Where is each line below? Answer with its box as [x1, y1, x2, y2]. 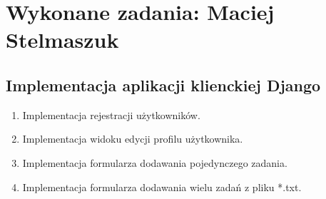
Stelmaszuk [6, 25, 119, 54]
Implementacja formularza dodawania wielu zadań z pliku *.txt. [22, 179, 302, 194]
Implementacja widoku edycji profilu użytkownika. [22, 131, 243, 146]
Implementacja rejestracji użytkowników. [22, 107, 200, 122]
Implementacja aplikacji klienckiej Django [6, 73, 321, 96]
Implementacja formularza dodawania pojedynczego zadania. [22, 155, 287, 170]
